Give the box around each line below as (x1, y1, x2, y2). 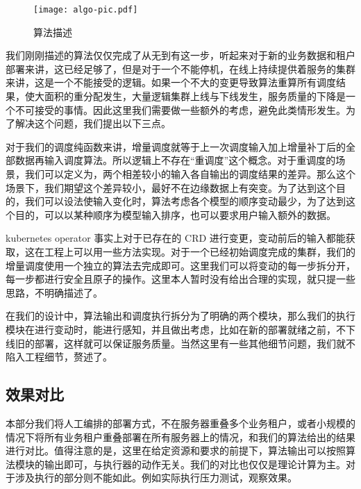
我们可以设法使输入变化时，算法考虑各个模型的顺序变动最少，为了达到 (24, 194, 346, 208)
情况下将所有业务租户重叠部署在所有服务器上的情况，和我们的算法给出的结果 (6, 429, 355, 444)
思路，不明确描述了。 (6, 285, 103, 299)
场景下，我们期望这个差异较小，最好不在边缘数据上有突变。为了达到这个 (6, 180, 336, 194)
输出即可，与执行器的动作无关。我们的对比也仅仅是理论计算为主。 (44, 456, 346, 471)
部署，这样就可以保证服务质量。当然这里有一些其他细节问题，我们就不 (34, 335, 355, 350)
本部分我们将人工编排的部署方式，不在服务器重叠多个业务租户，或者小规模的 (6, 415, 355, 430)
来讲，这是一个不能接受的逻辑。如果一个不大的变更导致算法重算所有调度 (6, 75, 336, 90)
